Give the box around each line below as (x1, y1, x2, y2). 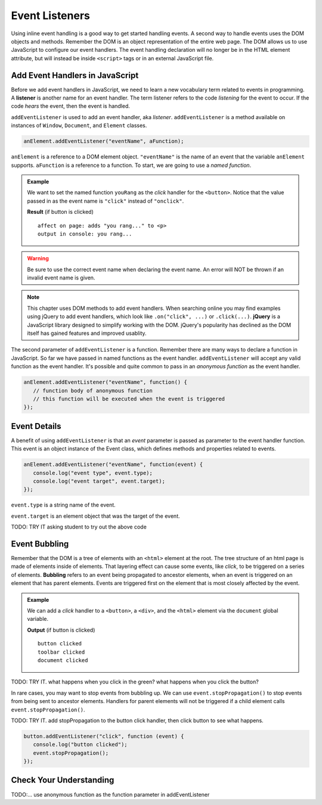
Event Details (11, 421, 62, 431)
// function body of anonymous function (33, 387, 153, 394)
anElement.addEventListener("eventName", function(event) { (23, 461, 203, 468)
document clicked (38, 657, 88, 664)
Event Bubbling (11, 539, 69, 549)
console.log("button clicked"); (33, 741, 128, 748)
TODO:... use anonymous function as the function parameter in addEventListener (11, 791, 210, 798)
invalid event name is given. (27, 274, 95, 281)
